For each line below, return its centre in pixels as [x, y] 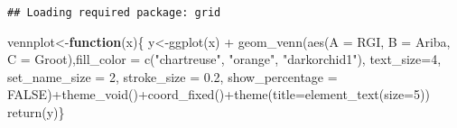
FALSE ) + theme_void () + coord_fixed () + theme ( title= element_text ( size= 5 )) [219, 94]
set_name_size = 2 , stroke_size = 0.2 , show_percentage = [173, 76]
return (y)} [36, 112]
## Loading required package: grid [114, 13]
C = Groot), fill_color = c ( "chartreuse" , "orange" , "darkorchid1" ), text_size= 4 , [224, 59]
